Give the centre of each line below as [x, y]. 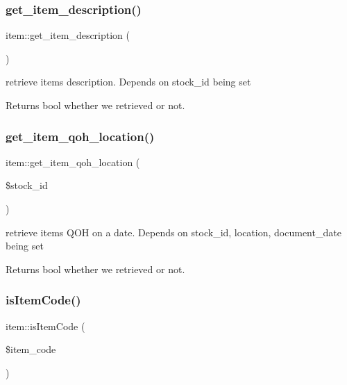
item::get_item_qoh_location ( [73, 162]
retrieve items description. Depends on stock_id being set [128, 82]
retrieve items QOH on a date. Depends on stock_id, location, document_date [173, 232]
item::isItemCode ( [45, 326]
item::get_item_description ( [68, 35]
